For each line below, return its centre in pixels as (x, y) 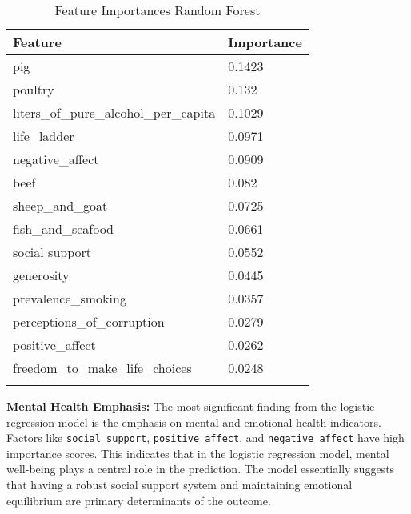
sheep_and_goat (60, 205)
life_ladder (44, 136)
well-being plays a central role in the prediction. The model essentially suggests (201, 469)
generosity (41, 275)
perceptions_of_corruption (89, 321)
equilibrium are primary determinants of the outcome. (139, 500)
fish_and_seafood (63, 229)
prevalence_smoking (70, 298)
